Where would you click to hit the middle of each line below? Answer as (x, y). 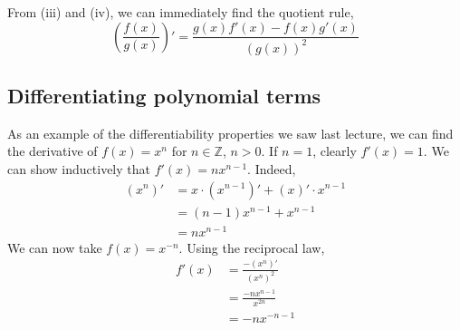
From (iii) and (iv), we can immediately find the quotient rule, (181, 12)
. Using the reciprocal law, (252, 247)
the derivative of (53, 151)
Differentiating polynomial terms (164, 95)
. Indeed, (272, 168)
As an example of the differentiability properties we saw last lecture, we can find (230, 133)
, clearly (335, 151)
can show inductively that (79, 168)
